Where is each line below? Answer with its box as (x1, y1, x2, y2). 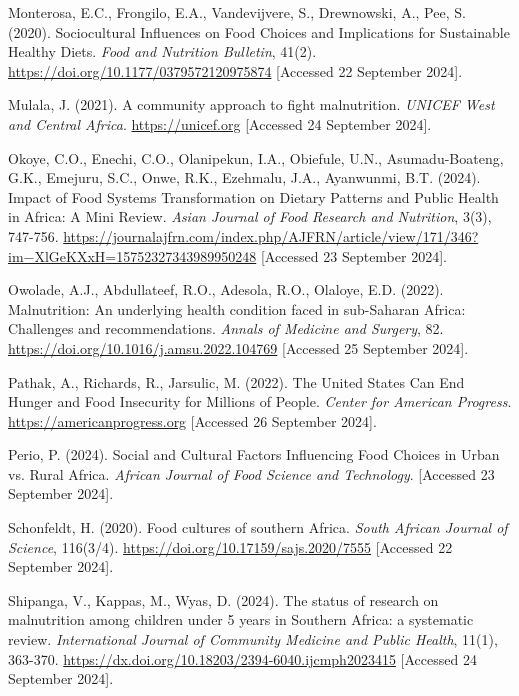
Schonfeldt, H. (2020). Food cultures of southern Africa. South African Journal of (8, 517, 508, 538)
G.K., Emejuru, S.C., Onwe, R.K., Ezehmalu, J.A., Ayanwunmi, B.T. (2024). (8, 167, 481, 188)
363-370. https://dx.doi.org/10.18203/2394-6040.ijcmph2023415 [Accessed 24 (8, 648, 477, 669)
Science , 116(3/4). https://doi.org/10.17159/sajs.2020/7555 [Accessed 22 (8, 536, 453, 557)
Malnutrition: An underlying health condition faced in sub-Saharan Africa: (8, 298, 466, 319)
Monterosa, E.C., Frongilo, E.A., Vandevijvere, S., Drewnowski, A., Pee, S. (8, 2, 466, 22)
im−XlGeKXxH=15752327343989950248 (8, 245, 257, 266)
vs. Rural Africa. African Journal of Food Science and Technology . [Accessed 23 (8, 463, 495, 484)
